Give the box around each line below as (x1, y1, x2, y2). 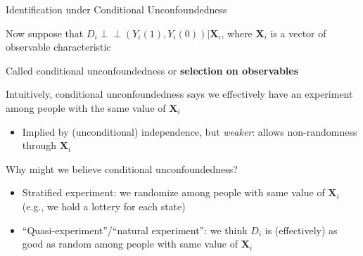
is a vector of (270, 25, 326, 40)
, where (221, 25, 253, 40)
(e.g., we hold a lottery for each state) (22, 198, 186, 213)
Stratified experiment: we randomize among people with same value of (22, 185, 325, 200)
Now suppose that (6, 25, 84, 40)
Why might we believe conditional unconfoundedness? (6, 161, 238, 176)
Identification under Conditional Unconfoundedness (6, 2, 227, 16)
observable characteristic (6, 39, 111, 54)
